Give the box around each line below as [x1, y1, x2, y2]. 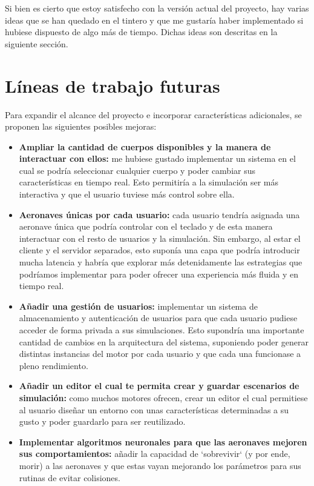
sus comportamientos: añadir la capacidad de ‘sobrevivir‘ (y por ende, [19, 447, 290, 460]
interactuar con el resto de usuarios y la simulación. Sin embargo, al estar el [19, 231, 301, 244]
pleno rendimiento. [19, 359, 88, 371]
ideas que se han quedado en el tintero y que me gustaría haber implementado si [5, 13, 304, 26]
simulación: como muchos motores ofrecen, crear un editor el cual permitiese [19, 391, 308, 404]
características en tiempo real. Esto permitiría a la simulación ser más [19, 176, 279, 188]
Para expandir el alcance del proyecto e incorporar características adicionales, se [5, 108, 302, 121]
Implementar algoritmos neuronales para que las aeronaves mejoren [19, 435, 307, 448]
